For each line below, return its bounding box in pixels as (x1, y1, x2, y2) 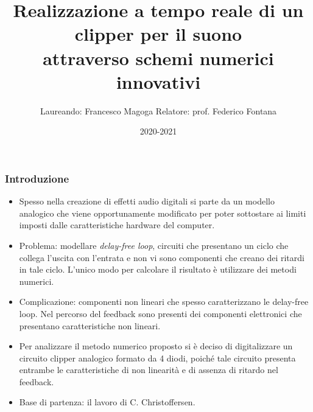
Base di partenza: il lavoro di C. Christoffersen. (19, 396, 195, 408)
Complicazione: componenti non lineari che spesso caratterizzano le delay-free (19, 295, 309, 308)
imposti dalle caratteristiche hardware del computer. (19, 218, 215, 231)
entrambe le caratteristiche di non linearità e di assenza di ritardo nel (19, 363, 278, 376)
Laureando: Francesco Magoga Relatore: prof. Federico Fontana (40, 104, 277, 117)
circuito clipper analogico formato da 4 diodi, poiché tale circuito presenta (19, 351, 296, 364)
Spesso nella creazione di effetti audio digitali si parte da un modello (19, 195, 275, 208)
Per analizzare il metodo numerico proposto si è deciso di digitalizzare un (19, 340, 293, 352)
